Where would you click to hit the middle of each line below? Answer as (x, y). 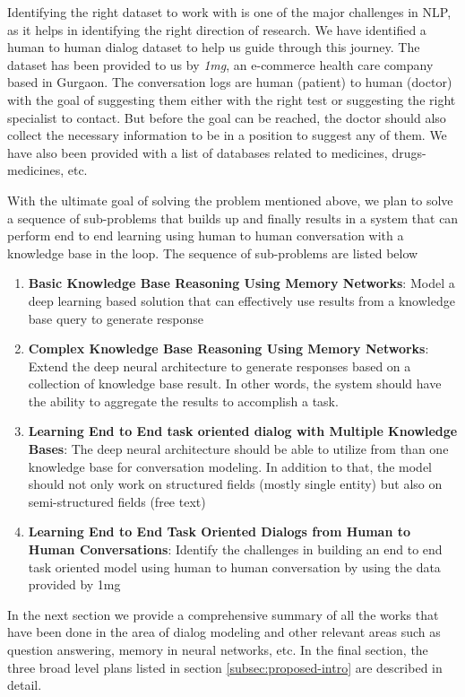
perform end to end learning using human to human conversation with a (206, 235)
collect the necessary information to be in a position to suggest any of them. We (227, 135)
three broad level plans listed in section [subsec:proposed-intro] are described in (225, 667)
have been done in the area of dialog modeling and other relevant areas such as (224, 632)
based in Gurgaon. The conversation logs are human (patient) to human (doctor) (230, 82)
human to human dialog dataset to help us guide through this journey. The (214, 47)
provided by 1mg (74, 584)
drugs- (409, 152)
